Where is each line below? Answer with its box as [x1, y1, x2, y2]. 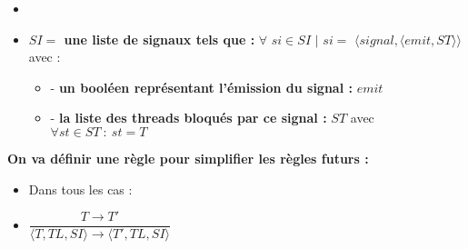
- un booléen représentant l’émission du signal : [50, 77, 353, 96]
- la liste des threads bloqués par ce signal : [50, 108, 327, 127]
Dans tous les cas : [28, 179, 133, 198]
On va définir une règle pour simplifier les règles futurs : [7, 148, 369, 167]
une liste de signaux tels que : [64, 29, 255, 48]
